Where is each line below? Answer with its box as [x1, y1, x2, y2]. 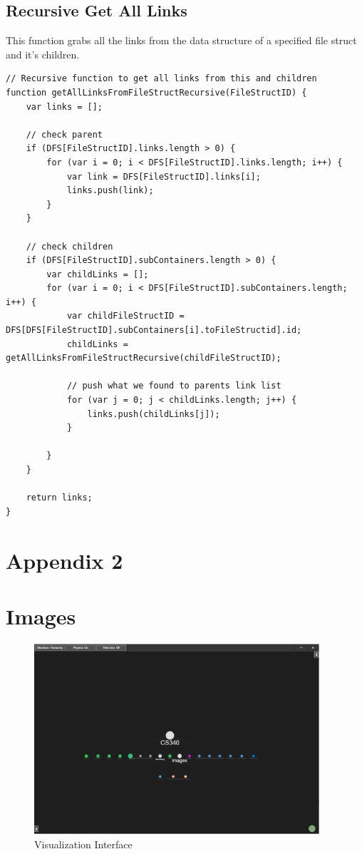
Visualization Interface [34, 836, 133, 851]
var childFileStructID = [66, 311, 185, 321]
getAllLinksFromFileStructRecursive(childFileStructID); [6, 353, 281, 364]
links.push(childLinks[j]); [87, 408, 220, 419]
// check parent [26, 129, 103, 140]
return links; [26, 493, 93, 503]
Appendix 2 [6, 545, 123, 575]
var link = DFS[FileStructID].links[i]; [66, 171, 261, 182]
